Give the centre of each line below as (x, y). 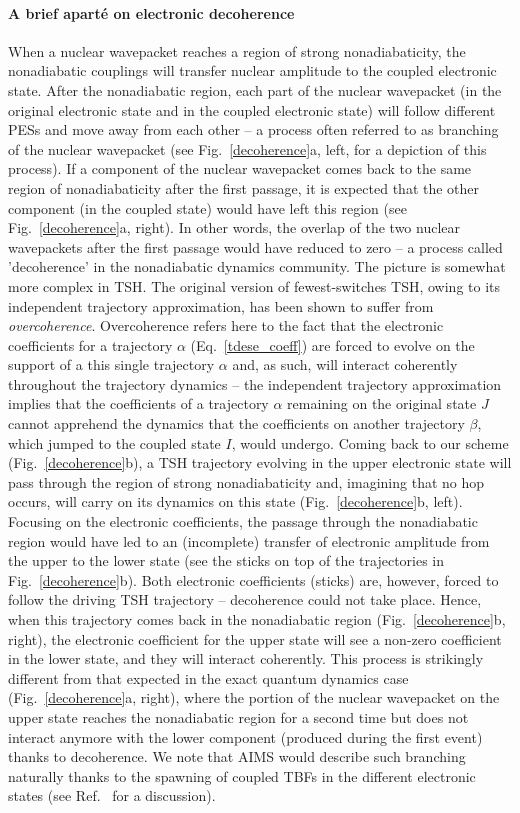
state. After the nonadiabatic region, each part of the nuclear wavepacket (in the (255, 89)
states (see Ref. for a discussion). (112, 795)
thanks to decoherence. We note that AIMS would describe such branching (237, 756)
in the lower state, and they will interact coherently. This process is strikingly (246, 658)
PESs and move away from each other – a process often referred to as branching (253, 129)
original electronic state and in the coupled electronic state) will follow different (252, 109)
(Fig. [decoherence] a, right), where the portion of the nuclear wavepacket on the (254, 697)
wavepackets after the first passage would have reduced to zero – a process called (255, 246)
